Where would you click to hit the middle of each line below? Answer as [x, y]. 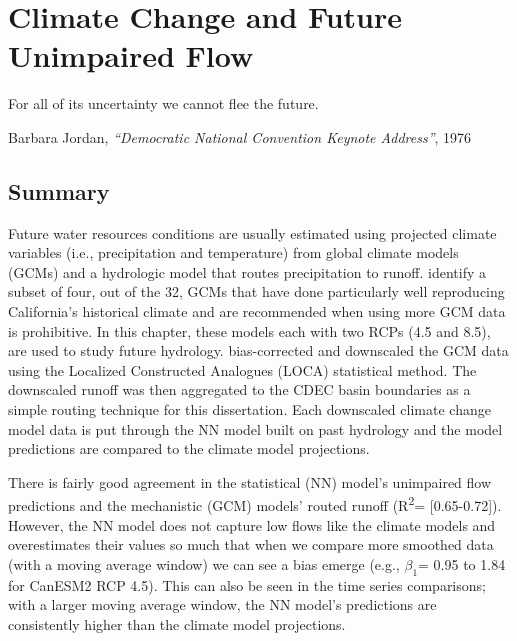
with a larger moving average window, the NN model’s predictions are [222, 604]
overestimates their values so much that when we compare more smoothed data [251, 544]
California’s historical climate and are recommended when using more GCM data [257, 311]
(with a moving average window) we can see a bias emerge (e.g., [204, 563]
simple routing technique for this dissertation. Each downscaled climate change [249, 409]
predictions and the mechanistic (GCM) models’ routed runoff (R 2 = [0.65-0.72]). [255, 504]
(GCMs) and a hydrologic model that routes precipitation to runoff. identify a [247, 271]
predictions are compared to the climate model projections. [189, 448]
